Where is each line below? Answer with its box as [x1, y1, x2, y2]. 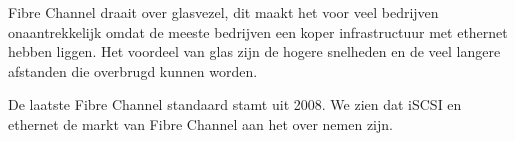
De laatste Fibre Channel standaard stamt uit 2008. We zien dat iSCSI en [8, 94, 462, 115]
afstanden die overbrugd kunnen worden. [8, 60, 258, 81]
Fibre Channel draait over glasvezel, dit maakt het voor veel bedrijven [8, 2, 439, 22]
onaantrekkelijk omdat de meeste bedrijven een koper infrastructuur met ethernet [8, 21, 508, 42]
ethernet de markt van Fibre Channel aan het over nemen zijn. [8, 113, 393, 134]
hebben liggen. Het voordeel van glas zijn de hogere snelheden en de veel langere [8, 41, 501, 62]
